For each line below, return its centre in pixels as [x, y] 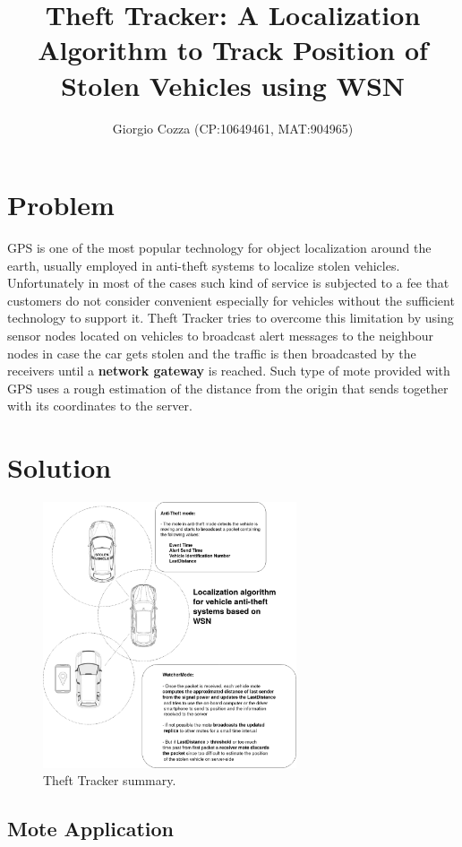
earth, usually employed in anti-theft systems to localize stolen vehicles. [204, 265]
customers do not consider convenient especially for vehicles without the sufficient [231, 300]
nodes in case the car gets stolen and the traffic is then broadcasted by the [212, 353]
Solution [60, 467]
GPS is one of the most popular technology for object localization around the [219, 248]
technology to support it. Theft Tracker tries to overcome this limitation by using [231, 318]
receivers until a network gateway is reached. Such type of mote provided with [229, 371]
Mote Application [91, 829]
